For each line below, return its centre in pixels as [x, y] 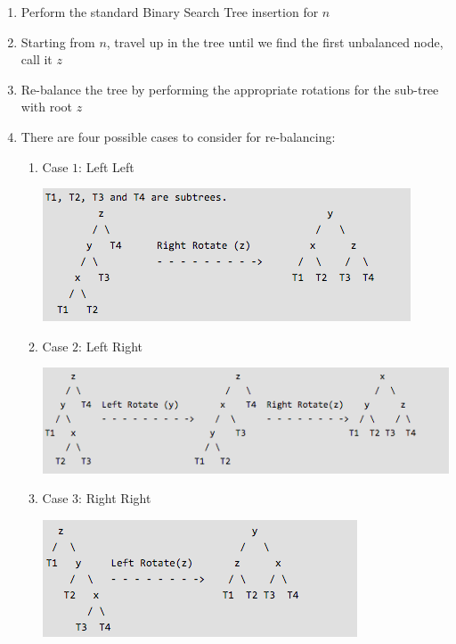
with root [47, 107]
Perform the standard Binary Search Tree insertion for [170, 12]
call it [37, 59]
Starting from [58, 41]
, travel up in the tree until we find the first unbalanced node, [275, 41]
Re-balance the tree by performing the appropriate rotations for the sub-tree [230, 89]
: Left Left [106, 166]
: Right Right [115, 498]
